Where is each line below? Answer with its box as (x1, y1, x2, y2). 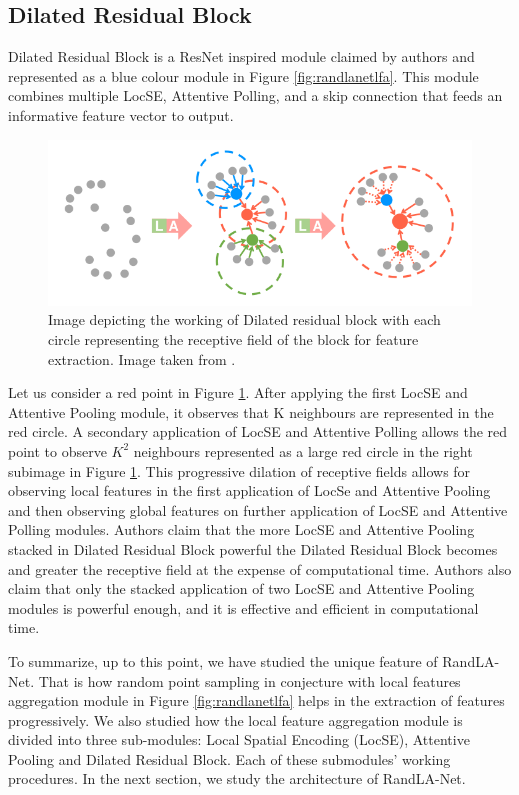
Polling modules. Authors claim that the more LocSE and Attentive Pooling (8, 519, 475, 540)
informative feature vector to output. (8, 104, 234, 125)
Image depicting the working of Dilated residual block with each (48, 309, 441, 330)
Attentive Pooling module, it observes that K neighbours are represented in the (8, 401, 494, 422)
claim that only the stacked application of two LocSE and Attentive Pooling (8, 578, 475, 599)
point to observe (8, 440, 107, 461)
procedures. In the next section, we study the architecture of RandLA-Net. (8, 768, 466, 789)
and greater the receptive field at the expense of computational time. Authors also (8, 558, 512, 579)
